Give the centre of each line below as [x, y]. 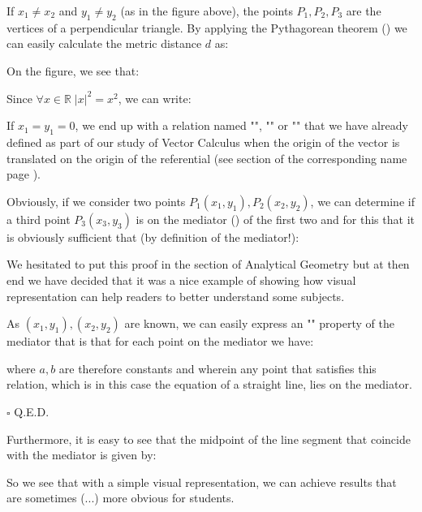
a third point [39, 219]
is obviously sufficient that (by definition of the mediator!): [153, 237]
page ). [24, 174]
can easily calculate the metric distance [104, 43]
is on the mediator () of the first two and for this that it [275, 219]
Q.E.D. [32, 411]
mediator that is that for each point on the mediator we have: [160, 341]
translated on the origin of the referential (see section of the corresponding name [207, 158]
